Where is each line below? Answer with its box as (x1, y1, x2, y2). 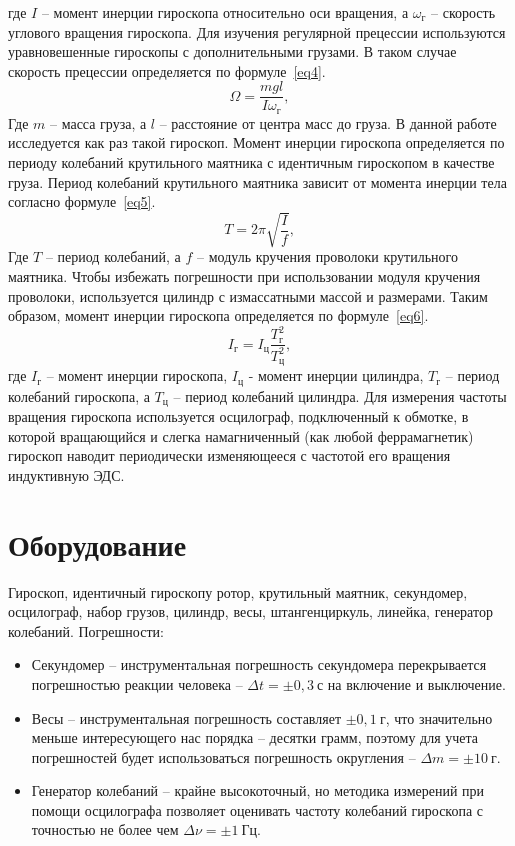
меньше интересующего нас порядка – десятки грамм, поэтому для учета (31, 727, 479, 748)
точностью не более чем (31, 819, 179, 840)
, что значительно (385, 707, 493, 728)
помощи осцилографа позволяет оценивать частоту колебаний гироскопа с (31, 799, 484, 820)
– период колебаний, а (45, 246, 181, 267)
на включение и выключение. (327, 673, 506, 694)
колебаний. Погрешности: (8, 620, 164, 641)
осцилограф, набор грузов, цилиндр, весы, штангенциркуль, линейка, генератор (8, 601, 493, 622)
